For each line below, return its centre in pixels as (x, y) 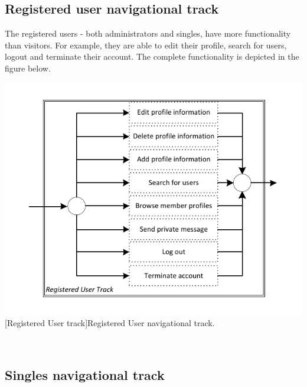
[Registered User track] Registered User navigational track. (110, 323)
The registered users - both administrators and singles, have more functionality (148, 33)
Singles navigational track (85, 374)
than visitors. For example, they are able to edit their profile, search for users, (146, 45)
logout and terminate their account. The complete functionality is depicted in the (152, 56)
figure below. (28, 68)
